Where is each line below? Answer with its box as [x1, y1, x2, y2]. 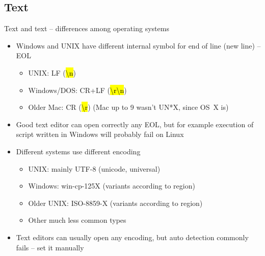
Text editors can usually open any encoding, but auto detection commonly [16, 231, 249, 242]
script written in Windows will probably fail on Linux [16, 129, 184, 139]
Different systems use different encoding [16, 146, 141, 156]
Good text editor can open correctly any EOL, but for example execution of [16, 119, 254, 129]
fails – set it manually [16, 242, 84, 252]
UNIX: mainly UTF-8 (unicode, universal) [28, 163, 161, 174]
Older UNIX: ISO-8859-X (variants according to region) [28, 197, 203, 208]
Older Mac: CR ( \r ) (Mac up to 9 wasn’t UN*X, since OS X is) [28, 102, 229, 112]
